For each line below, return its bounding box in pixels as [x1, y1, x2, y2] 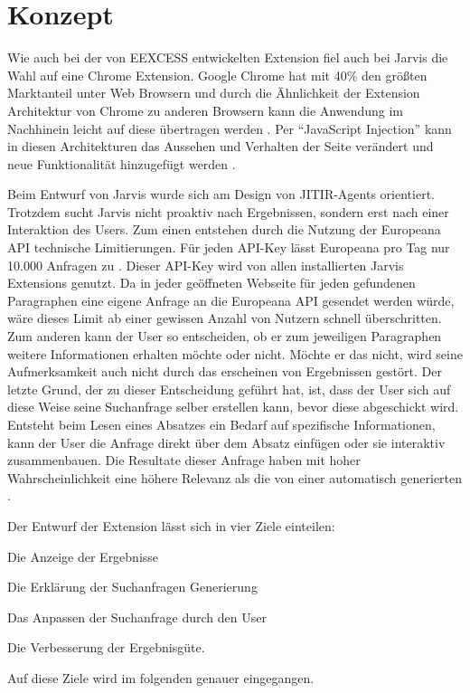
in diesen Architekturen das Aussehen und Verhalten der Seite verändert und [7, 137, 434, 156]
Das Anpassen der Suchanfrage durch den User [7, 607, 267, 626]
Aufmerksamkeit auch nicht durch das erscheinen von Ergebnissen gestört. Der [7, 362, 442, 381]
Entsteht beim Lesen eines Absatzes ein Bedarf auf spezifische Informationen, [7, 415, 436, 433]
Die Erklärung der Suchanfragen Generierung [7, 577, 258, 596]
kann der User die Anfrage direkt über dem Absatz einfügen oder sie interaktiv [7, 432, 446, 451]
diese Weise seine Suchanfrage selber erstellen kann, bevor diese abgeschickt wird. [7, 397, 459, 416]
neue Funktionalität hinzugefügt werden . [7, 154, 236, 173]
